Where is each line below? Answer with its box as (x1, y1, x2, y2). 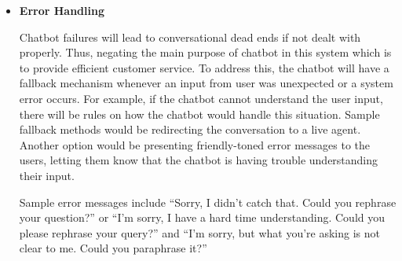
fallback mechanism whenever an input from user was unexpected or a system (19, 75, 393, 91)
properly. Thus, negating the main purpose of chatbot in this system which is (19, 44, 392, 61)
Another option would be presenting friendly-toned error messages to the (19, 136, 371, 153)
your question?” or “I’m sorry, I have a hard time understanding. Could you (19, 209, 386, 226)
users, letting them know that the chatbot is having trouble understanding (19, 152, 378, 168)
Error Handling (19, 2, 104, 18)
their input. (19, 167, 75, 183)
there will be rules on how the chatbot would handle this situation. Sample (19, 105, 380, 122)
